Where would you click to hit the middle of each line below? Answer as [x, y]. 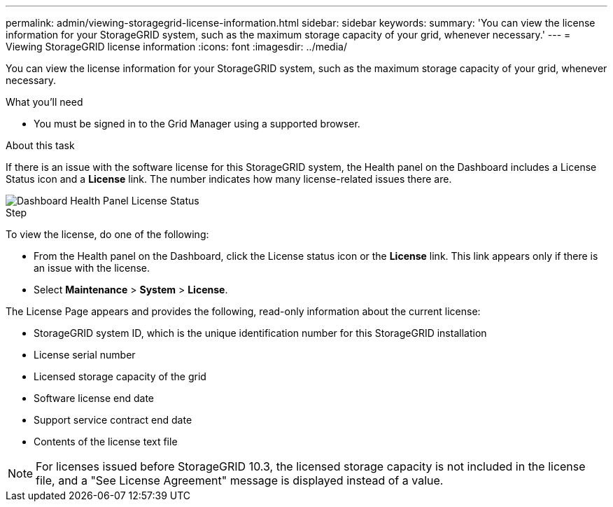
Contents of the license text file [106, 442]
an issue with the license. [92, 268]
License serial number [85, 355]
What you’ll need [44, 102]
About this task [40, 145]
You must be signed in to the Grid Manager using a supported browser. [197, 124]
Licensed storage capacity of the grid [120, 376]
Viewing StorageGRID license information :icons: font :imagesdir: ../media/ [176, 47]
